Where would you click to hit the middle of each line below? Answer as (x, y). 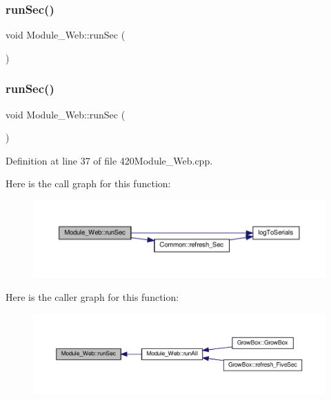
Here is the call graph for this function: (88, 183)
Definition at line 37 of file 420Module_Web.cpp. (109, 160)
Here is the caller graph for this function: (92, 297)
